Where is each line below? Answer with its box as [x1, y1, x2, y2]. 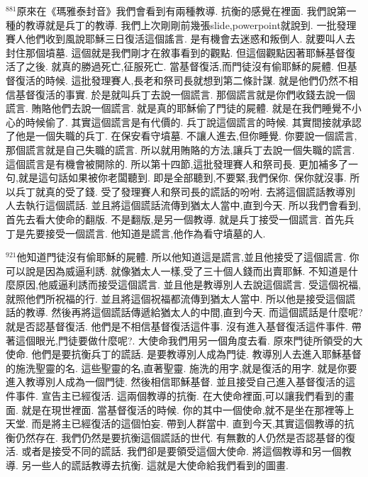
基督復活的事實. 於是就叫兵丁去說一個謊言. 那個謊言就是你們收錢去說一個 [15, 86, 356, 101]
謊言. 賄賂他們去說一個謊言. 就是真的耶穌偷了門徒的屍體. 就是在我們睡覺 [6, 101, 342, 116]
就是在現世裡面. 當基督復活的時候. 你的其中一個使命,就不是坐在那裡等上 [21, 402, 355, 417]
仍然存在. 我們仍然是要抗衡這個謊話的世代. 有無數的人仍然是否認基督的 [15, 430, 346, 444]
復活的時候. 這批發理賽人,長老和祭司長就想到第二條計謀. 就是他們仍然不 [15, 72, 348, 87]
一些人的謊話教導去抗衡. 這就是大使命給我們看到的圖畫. [31, 458, 289, 472]
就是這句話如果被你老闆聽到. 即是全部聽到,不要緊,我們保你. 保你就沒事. [18, 170, 347, 185]
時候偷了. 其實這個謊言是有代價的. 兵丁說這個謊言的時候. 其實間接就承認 [25, 114, 362, 129]
